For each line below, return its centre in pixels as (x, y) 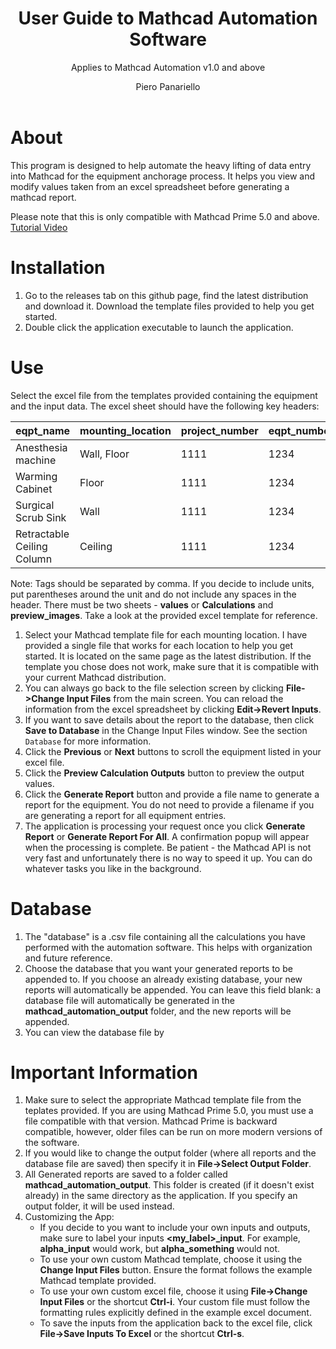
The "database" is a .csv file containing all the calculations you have (165, 936)
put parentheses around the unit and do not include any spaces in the (153, 594)
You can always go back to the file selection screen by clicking (154, 688)
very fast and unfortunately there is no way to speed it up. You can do (168, 858)
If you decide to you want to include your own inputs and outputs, (175, 1228)
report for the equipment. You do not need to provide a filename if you (169, 804)
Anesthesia (41, 447)
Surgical (35, 505)
